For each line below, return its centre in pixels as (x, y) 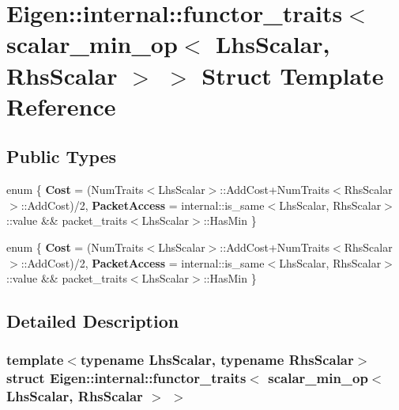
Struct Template (293, 75)
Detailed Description (93, 321)
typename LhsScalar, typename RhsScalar (217, 360)
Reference (61, 106)
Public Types (62, 156)
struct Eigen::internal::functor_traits (126, 378)
